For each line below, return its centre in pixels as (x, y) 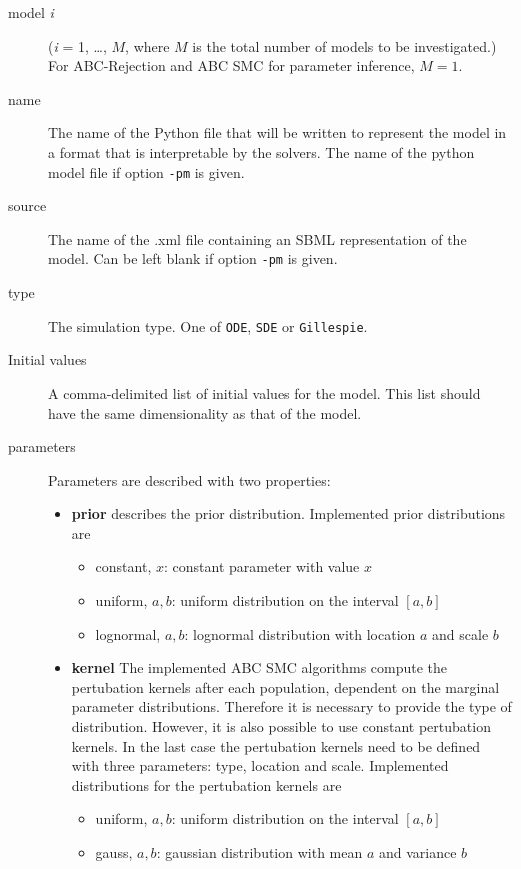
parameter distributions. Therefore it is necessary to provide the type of (291, 706)
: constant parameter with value (261, 566)
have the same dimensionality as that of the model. (205, 412)
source (27, 205)
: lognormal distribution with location (300, 633)
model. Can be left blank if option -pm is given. (193, 258)
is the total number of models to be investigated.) (344, 45)
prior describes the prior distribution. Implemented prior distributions (288, 513)
